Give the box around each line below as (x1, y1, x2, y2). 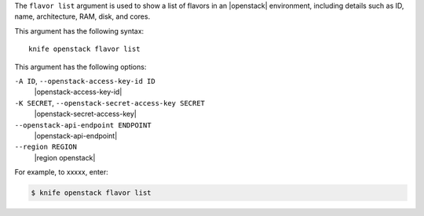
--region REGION (14, 142, 78, 152)
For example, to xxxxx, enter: (14, 167, 109, 177)
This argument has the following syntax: (14, 26, 144, 35)
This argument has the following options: (14, 62, 147, 71)
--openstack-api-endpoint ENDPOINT (14, 121, 152, 129)
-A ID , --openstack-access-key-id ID (14, 76, 156, 85)
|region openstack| (34, 153, 96, 162)
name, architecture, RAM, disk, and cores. (14, 12, 151, 21)
